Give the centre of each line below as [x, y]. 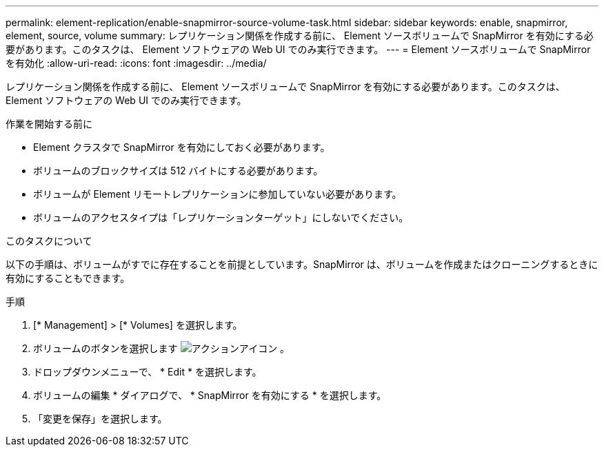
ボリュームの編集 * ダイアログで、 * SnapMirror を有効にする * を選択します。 [210, 395]
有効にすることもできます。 [68, 278]
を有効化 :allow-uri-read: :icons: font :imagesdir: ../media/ [136, 63]
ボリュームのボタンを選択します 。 [162, 348]
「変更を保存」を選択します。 [100, 419]
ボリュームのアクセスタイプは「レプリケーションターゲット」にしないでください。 [221, 217]
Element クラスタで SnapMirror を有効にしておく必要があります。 [182, 147]
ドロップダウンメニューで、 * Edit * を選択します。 [148, 372]
